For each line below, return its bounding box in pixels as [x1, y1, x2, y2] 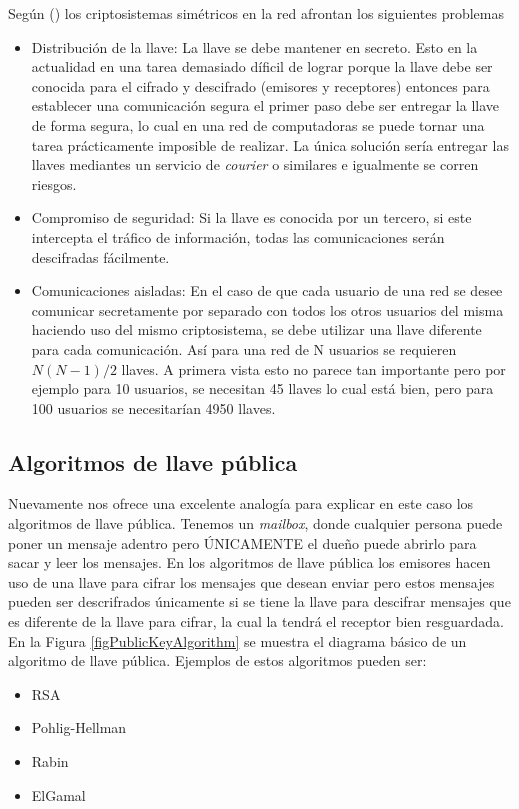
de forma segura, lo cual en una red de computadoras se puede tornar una [31, 114, 485, 135]
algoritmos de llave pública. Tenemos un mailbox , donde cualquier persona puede [8, 513, 503, 534]
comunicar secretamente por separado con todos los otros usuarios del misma [31, 299, 504, 320]
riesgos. [31, 173, 77, 194]
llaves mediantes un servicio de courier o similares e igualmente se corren [31, 154, 479, 175]
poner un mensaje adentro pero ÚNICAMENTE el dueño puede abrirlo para [8, 532, 477, 553]
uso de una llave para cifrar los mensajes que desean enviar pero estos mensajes [8, 571, 495, 592]
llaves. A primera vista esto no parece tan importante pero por [121, 358, 506, 379]
